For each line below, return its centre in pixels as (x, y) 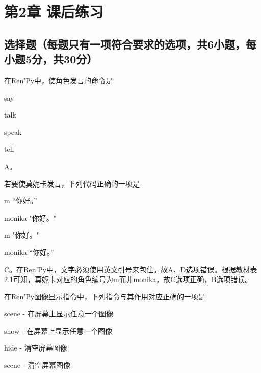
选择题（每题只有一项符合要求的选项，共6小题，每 (130, 44)
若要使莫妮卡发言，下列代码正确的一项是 (72, 183)
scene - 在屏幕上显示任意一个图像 (59, 313)
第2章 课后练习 (54, 11)
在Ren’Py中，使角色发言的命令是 (59, 80)
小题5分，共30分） (51, 59)
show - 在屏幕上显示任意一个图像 (58, 330)
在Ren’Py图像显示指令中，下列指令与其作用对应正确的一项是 (105, 296)
